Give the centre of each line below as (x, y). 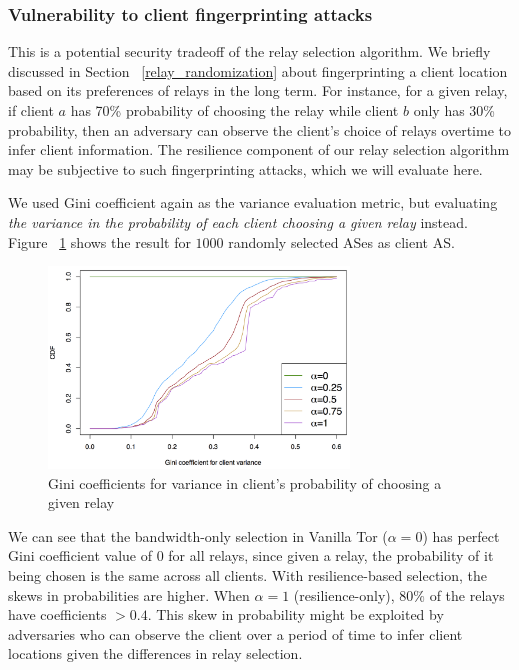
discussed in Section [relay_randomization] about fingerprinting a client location (258, 70)
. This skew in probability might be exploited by (295, 614)
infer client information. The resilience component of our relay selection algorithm (259, 149)
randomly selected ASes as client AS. (341, 241)
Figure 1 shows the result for (99, 241)
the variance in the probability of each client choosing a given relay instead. (238, 221)
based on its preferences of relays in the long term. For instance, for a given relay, (258, 90)
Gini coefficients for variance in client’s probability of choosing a (245, 482)
